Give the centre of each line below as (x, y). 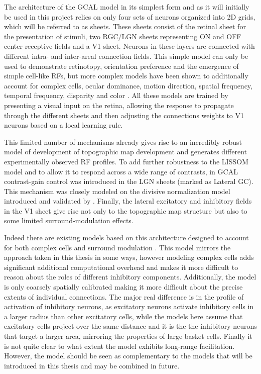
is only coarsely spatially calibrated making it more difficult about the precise (123, 287)
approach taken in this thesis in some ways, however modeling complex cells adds (129, 257)
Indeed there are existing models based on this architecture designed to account (126, 238)
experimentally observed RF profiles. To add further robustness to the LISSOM (126, 161)
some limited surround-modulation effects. (69, 220)
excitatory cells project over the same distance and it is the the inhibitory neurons (130, 326)
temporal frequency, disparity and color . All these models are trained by (116, 95)
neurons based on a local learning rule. (63, 125)
